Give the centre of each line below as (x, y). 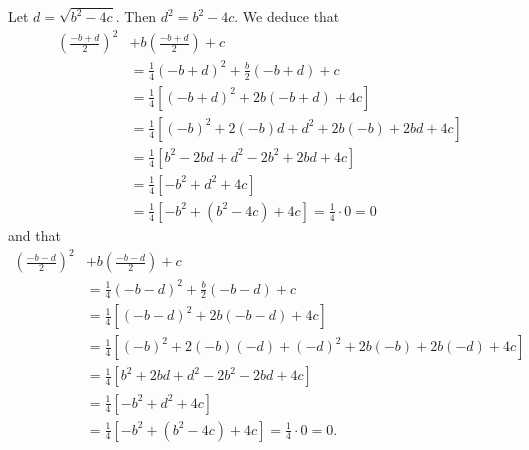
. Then (136, 16)
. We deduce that (287, 16)
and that (34, 234)
